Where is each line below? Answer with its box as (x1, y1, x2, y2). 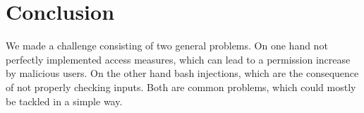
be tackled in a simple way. (6, 93, 123, 108)
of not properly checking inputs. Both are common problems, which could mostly (6, 79, 356, 94)
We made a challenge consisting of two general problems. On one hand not (6, 38, 328, 53)
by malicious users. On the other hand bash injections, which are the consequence (6, 66, 359, 81)
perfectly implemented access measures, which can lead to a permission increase (6, 52, 351, 66)
